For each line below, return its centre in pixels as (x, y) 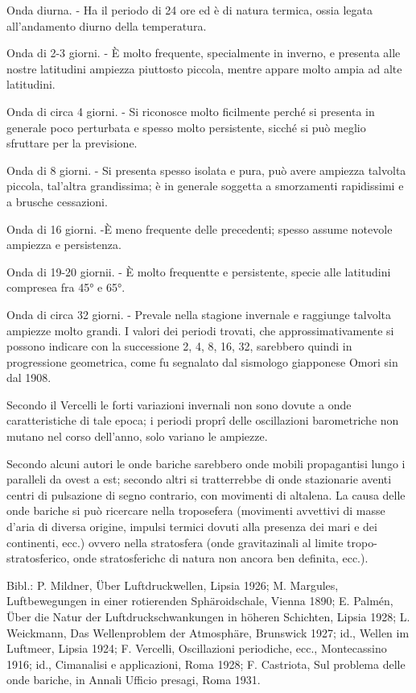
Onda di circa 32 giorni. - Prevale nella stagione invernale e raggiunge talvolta (199, 314)
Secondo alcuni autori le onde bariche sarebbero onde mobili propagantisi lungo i (206, 463)
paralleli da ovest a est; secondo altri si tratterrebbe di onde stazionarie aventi (199, 479)
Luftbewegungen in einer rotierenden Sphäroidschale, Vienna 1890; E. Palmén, (200, 601)
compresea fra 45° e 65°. (66, 287)
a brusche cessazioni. (57, 201)
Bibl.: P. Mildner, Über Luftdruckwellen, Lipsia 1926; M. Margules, (173, 585)
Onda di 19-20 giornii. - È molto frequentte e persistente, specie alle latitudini (199, 271)
